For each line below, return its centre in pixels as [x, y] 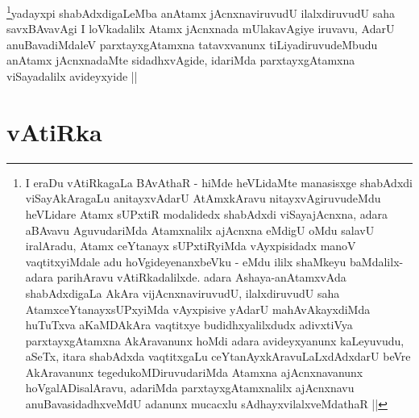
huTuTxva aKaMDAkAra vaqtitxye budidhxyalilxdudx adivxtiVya [189, 325]
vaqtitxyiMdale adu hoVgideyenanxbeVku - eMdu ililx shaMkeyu [186, 261]
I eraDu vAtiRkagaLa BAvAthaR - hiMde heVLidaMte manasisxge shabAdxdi [219, 182]
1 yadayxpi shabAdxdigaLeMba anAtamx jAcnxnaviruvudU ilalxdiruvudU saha [201, 12]
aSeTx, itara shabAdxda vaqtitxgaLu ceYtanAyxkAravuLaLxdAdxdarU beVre [218, 356]
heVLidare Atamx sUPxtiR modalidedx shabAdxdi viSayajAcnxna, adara [207, 213]
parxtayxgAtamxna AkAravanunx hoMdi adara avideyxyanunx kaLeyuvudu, [215, 340]
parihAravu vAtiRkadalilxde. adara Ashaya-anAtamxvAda [201, 277]
